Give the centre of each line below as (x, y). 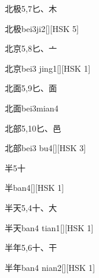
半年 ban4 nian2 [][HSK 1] (50, 267)
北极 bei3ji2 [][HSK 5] (42, 28)
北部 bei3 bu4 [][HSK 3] (45, 148)
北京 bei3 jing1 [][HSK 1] (48, 68)
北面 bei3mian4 (32, 108)
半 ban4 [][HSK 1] (34, 188)
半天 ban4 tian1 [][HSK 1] (49, 227)
